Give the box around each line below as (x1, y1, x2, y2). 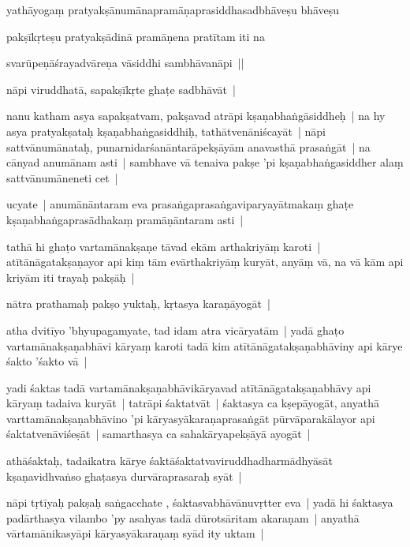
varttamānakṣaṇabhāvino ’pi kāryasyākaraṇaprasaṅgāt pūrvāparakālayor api (6, 410, 375, 426)
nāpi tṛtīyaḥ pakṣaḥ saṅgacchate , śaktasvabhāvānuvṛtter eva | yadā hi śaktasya (6, 494, 393, 511)
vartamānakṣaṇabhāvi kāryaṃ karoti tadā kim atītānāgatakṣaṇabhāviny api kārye (6, 337, 403, 354)
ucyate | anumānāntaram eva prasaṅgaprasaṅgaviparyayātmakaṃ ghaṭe (6, 196, 354, 212)
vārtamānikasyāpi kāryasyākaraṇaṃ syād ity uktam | (6, 525, 264, 541)
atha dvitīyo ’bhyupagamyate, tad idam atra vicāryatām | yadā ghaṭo (6, 321, 345, 338)
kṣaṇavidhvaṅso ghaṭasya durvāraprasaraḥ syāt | (6, 467, 242, 484)
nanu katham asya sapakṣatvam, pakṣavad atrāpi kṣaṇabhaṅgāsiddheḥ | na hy (6, 107, 386, 124)
